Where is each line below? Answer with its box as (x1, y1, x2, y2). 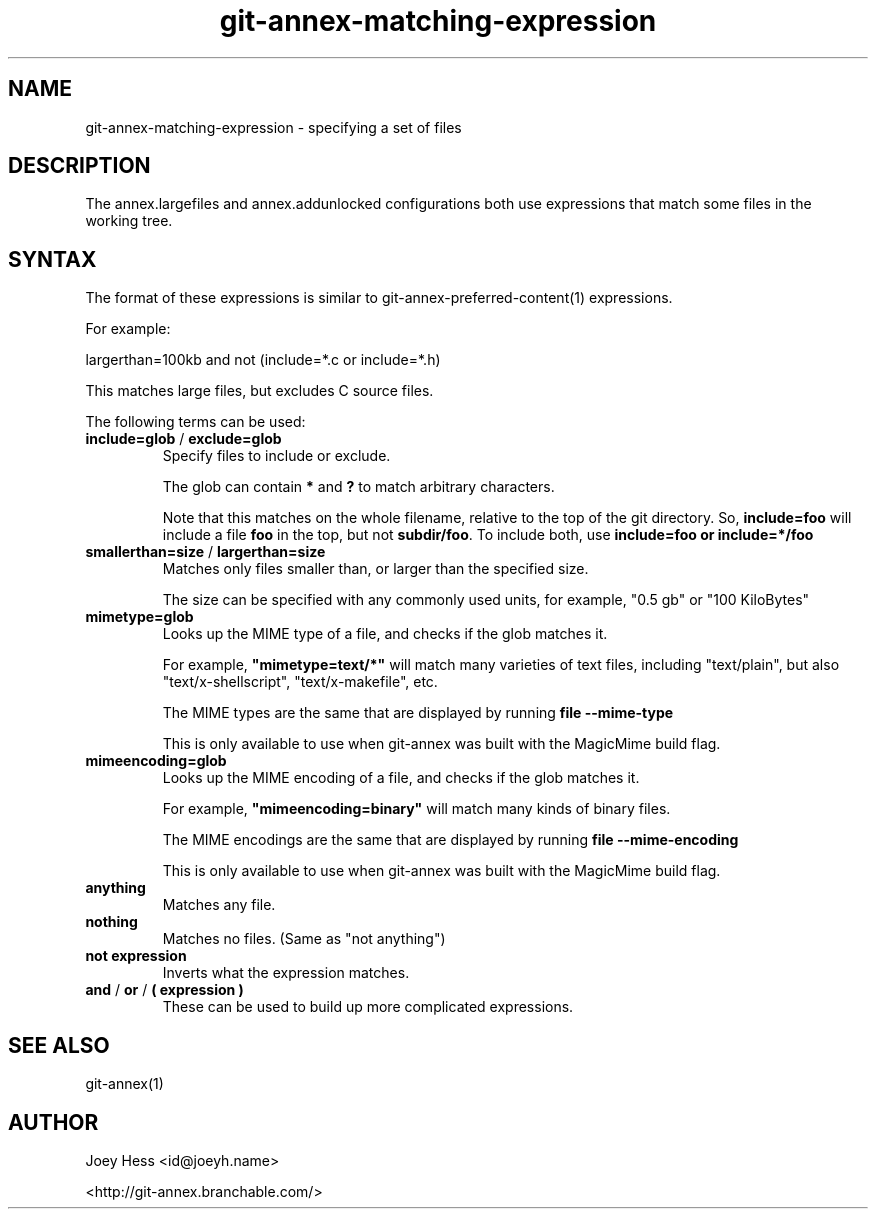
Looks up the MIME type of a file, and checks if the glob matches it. (162, 625, 608, 643)
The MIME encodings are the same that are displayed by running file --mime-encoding (162, 831, 739, 849)
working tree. (85, 212, 173, 230)
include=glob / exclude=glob (85, 430, 282, 448)
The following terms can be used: (85, 413, 306, 431)
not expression (85, 947, 187, 965)
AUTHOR (8, 1109, 99, 1135)
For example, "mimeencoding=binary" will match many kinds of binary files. (162, 800, 671, 818)
